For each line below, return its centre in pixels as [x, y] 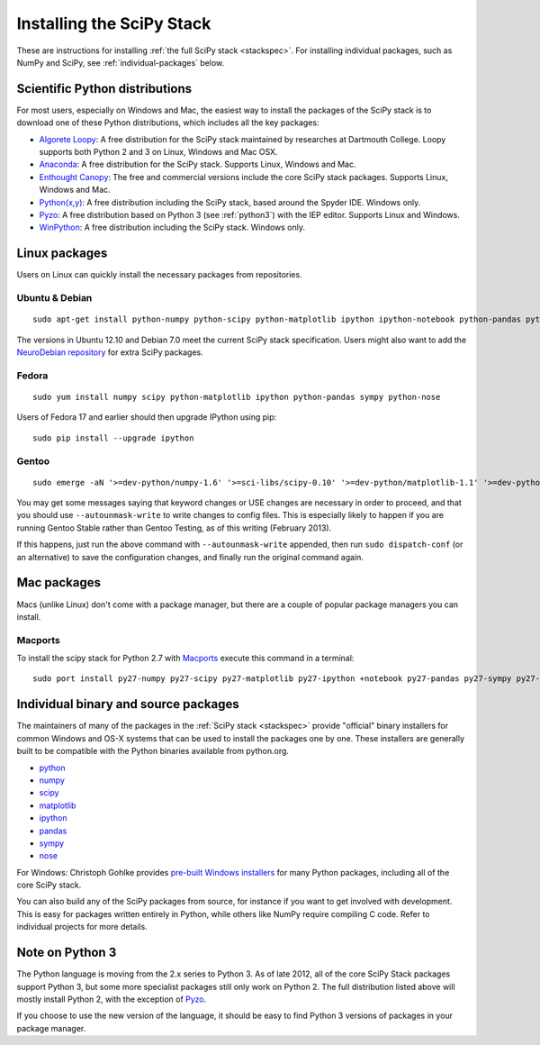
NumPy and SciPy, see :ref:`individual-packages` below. [121, 62]
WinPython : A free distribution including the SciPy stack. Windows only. [172, 227]
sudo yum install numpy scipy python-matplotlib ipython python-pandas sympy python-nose [237, 397]
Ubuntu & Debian [54, 298]
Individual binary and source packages [128, 704]
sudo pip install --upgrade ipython [113, 438]
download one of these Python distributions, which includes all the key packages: [168, 123]
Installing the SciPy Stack [114, 23]
